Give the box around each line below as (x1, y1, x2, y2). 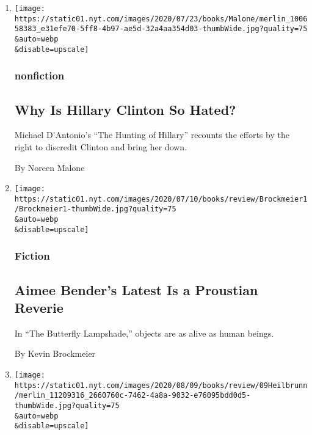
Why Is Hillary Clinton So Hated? (14, 100, 236, 119)
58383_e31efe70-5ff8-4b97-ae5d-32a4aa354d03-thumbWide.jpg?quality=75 (14, 24, 308, 34)
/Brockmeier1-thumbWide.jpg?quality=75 (14, 205, 176, 214)
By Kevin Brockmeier (14, 347, 96, 360)
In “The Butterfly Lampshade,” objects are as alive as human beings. (14, 326, 274, 339)
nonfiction (14, 68, 65, 83)
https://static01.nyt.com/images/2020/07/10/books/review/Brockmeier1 (14, 194, 308, 203)
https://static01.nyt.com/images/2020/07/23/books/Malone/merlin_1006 (14, 14, 308, 23)
